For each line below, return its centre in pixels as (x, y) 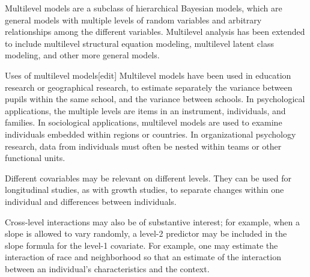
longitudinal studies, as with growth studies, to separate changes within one (144, 190)
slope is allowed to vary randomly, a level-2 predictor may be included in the (146, 233)
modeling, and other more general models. (82, 55)
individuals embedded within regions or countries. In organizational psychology (150, 134)
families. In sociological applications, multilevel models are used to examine (144, 122)
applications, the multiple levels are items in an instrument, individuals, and (145, 110)
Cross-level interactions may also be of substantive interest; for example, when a (153, 221)
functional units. (35, 158)
